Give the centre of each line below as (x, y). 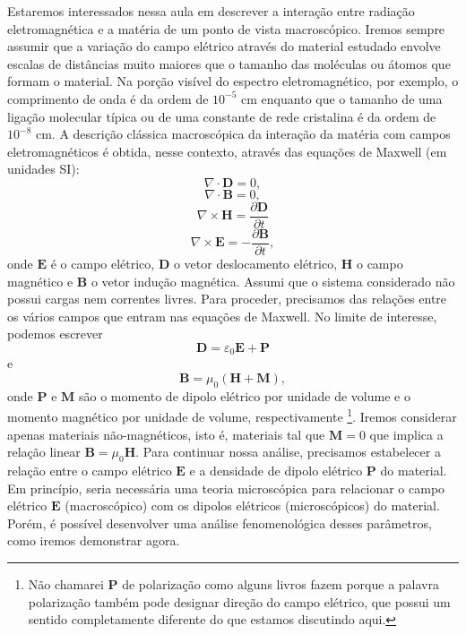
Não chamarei (66, 584)
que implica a (406, 434)
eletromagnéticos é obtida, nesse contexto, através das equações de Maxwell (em (227, 151)
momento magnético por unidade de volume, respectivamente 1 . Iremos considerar (232, 416)
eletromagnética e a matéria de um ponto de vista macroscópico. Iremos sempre (226, 28)
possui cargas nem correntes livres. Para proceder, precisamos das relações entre (227, 299)
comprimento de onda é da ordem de (108, 98)
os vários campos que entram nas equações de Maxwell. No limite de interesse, (222, 316)
